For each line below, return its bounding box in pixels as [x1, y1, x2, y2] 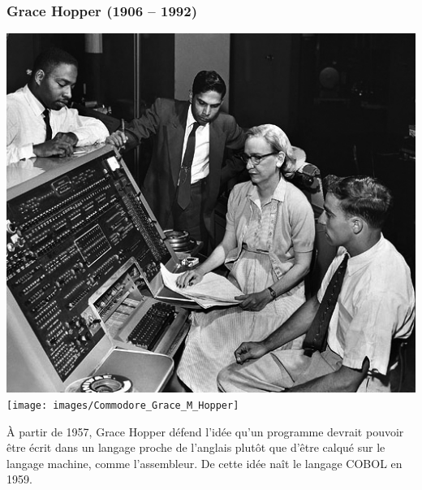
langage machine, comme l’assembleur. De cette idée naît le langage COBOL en [6, 454, 403, 471]
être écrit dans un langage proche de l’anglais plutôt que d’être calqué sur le [6, 439, 385, 456]
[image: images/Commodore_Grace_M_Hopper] [6, 399, 239, 411]
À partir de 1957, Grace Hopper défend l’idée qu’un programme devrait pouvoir [6, 423, 404, 440]
